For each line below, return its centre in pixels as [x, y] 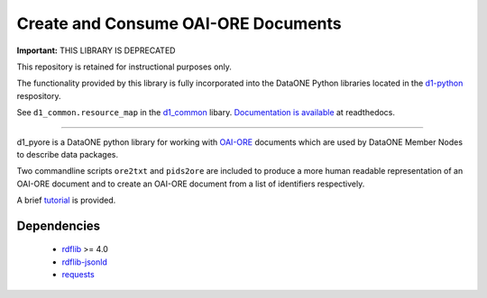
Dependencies [59, 226]
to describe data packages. [68, 154]
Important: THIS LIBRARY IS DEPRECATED [96, 50]
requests [78, 275]
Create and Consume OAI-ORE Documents [179, 23]
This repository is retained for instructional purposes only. [124, 67]
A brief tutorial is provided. [66, 200]
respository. [39, 95]
